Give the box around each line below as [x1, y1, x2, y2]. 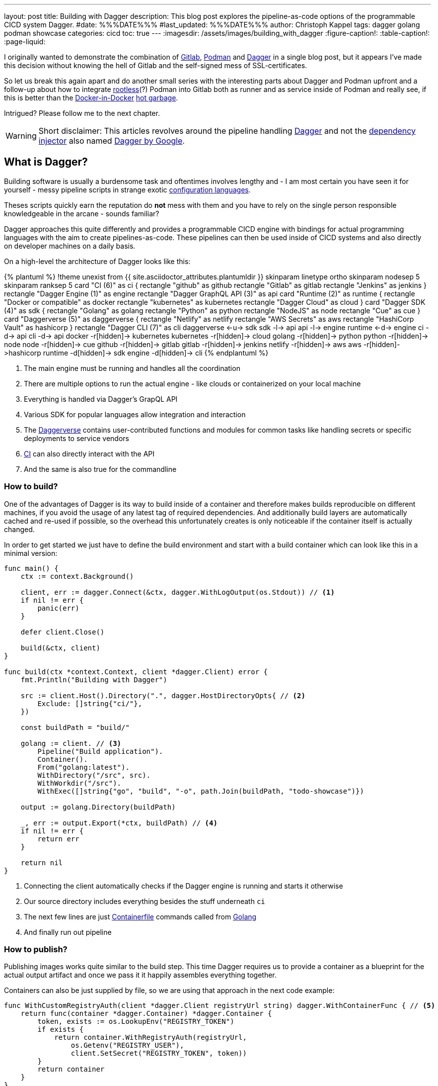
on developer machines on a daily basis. [4, 241, 136, 250]
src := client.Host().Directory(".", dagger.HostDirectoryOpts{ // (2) [20, 691, 305, 700]
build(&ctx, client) [20, 643, 100, 652]
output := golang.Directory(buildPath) [20, 803, 176, 811]
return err [37, 834, 79, 843]
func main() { [4, 564, 59, 572]
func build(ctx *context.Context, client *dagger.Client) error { [4, 667, 268, 676]
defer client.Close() [20, 628, 105, 636]
